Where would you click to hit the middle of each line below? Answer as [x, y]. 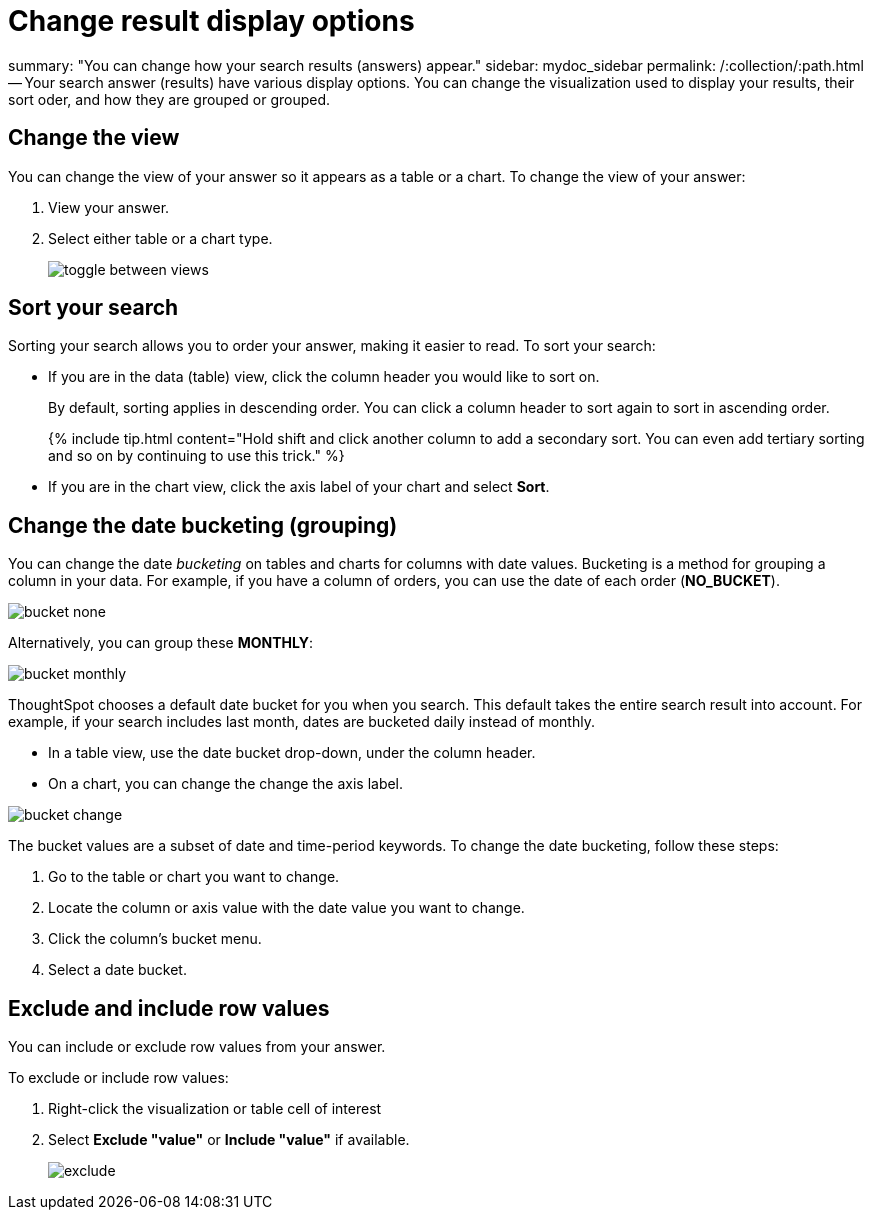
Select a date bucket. [117, 970]
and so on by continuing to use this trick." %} [196, 456]
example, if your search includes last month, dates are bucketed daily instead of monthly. [301, 722]
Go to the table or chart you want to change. [194, 877]
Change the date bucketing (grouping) [203, 525]
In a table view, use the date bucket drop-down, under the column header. [292, 753]
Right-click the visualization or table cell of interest [215, 1109]
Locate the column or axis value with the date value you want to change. [286, 908]
